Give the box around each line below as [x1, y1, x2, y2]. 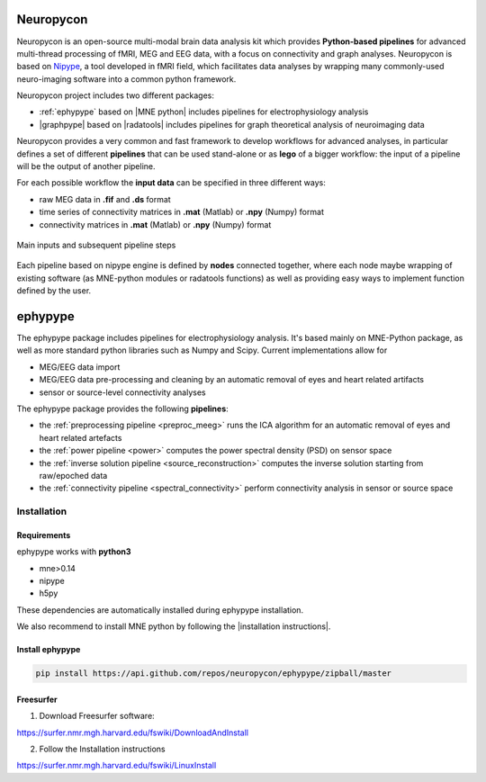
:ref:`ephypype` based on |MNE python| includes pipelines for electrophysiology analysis [39, 106, 369, 117]
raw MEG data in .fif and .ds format [39, 193, 171, 204]
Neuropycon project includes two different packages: [16, 90, 215, 101]
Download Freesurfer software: [39, 711, 155, 722]
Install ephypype [16, 644, 81, 655]
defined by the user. [16, 285, 92, 296]
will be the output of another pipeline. [16, 161, 157, 172]
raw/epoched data [39, 470, 108, 481]
